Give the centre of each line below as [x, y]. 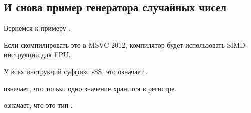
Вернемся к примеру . [37, 28]
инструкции [22, 55]
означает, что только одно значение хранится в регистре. [90, 88]
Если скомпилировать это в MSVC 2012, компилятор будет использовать [114, 45]
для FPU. [56, 55]
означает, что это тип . [38, 105]
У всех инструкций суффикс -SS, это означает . [76, 71]
